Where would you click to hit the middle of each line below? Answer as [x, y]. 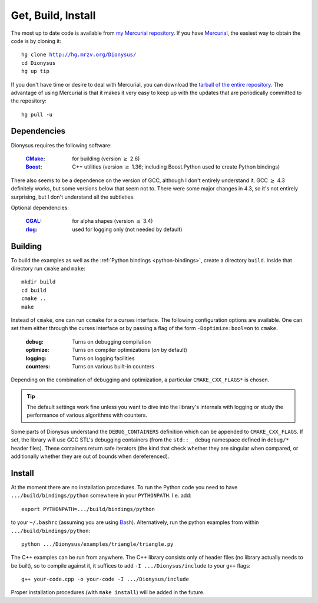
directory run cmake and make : [48, 268]
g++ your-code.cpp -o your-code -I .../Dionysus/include [105, 579]
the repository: [29, 101]
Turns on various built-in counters [113, 366]
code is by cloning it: [36, 41]
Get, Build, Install [53, 15]
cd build [34, 290]
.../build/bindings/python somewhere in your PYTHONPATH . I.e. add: [101, 496]
